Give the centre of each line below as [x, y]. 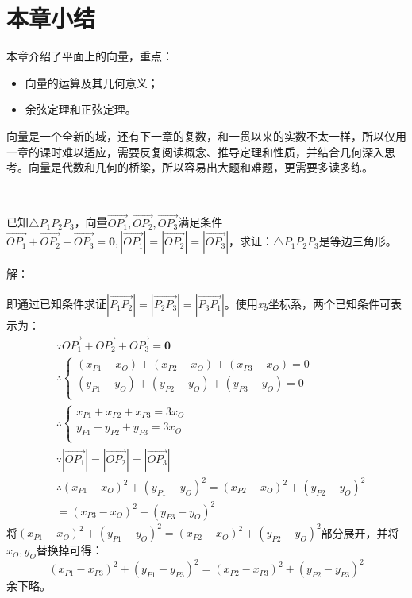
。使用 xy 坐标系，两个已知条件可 [308, 303]
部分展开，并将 [360, 532]
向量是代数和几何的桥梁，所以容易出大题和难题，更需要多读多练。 [200, 167]
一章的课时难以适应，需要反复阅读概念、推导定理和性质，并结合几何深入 [195, 151]
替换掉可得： [69, 550]
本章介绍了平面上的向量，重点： [90, 56]
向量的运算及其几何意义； [92, 82]
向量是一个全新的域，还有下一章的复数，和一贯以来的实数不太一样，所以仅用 [206, 135]
